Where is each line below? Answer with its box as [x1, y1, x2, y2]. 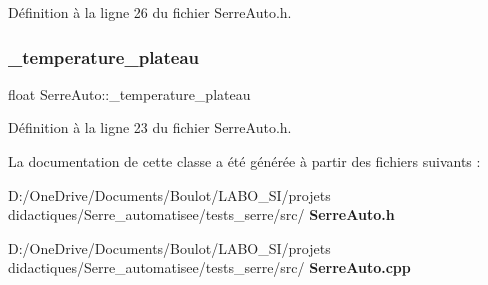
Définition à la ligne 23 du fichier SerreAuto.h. [8, 117, 292, 138]
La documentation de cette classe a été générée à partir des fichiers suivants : [8, 151, 481, 171]
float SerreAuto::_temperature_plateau [8, 83, 251, 104]
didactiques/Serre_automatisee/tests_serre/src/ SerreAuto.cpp [8, 257, 411, 278]
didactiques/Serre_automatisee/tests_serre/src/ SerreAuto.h [8, 204, 395, 225]
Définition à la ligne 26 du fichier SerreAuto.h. [8, 2, 292, 22]
